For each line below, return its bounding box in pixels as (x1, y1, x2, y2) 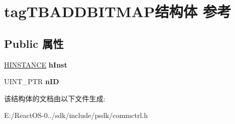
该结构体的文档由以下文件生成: (4, 93, 105, 103)
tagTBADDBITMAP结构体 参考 (4, 1, 231, 22)
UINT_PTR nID (4, 76, 59, 87)
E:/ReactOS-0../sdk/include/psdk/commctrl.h (4, 110, 148, 120)
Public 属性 (4, 35, 64, 51)
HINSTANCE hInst (4, 59, 67, 70)
